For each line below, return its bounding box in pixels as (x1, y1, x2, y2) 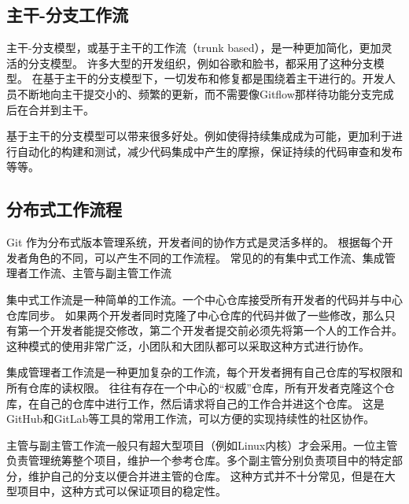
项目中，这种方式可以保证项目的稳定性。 (17, 483, 227, 499)
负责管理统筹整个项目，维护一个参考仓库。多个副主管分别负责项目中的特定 (6, 452, 392, 469)
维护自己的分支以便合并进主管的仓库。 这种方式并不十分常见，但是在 (28, 467, 385, 484)
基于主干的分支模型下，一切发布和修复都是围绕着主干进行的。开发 (42, 70, 385, 87)
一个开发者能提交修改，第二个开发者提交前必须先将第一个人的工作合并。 (28, 322, 403, 339)
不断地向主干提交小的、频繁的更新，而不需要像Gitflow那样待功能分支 (17, 85, 372, 102)
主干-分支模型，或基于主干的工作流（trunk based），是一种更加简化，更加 (6, 39, 381, 56)
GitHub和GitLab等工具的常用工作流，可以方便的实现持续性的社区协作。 (6, 410, 375, 427)
